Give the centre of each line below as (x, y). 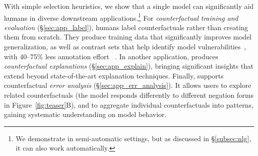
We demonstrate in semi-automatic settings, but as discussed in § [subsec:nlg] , (133, 138)
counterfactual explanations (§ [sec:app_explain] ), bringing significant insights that (129, 66)
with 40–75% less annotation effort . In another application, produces (111, 56)
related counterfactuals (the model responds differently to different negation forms (129, 95)
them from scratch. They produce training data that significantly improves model (128, 37)
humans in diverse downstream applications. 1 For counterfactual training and (121, 17)
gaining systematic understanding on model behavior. (85, 114)
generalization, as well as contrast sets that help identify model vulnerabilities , (125, 47)
